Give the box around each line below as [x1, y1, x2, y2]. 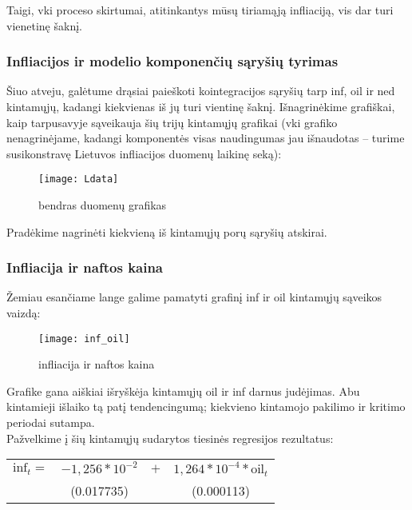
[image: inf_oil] [38, 333, 130, 345]
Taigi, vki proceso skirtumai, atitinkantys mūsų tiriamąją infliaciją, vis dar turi [6, 2, 394, 18]
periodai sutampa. [6, 414, 95, 431]
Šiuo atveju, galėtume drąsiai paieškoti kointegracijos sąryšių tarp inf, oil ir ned [6, 82, 395, 99]
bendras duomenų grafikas [38, 197, 167, 213]
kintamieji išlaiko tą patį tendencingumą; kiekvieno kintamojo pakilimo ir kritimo [6, 398, 406, 415]
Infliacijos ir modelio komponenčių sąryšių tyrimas [6, 51, 339, 71]
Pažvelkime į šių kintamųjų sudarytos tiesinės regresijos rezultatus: [6, 429, 334, 446]
